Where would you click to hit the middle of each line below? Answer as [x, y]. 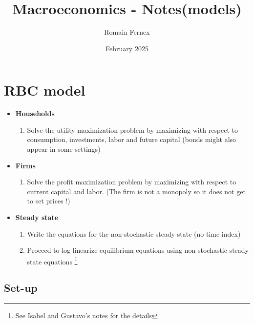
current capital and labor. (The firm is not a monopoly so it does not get [136, 191]
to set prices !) [49, 201]
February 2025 [127, 48]
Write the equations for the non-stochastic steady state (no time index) [134, 233]
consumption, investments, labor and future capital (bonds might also [132, 139]
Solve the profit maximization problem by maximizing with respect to [132, 182]
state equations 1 [52, 261]
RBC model [45, 90]
